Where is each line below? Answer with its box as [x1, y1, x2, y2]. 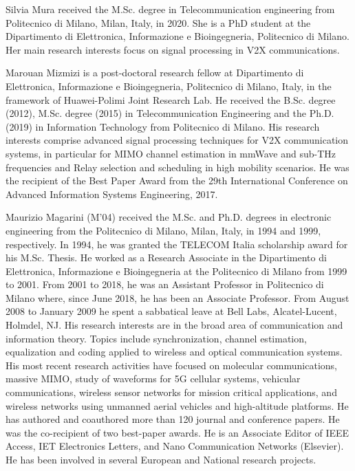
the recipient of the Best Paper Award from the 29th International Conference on [6, 173, 348, 188]
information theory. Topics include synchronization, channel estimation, [6, 331, 307, 345]
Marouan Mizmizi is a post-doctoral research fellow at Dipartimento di [6, 65, 304, 80]
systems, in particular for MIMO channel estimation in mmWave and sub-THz [6, 146, 336, 160]
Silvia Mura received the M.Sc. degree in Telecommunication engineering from [6, 2, 335, 16]
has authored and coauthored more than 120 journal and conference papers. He [6, 412, 340, 426]
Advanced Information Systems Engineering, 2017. [6, 186, 218, 201]
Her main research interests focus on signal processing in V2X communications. [6, 42, 340, 56]
